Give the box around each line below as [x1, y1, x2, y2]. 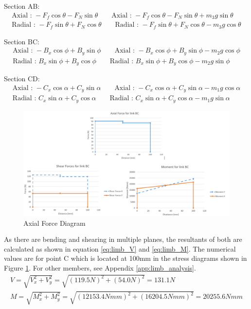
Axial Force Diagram [23, 218, 86, 228]
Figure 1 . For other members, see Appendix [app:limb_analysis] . [4, 262, 196, 273]
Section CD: [4, 73, 40, 84]
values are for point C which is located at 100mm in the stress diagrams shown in [4, 253, 247, 263]
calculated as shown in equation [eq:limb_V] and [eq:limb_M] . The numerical [4, 243, 236, 254]
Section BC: [4, 36, 39, 46]
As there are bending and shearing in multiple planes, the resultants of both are [4, 234, 242, 244]
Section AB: [4, 1, 40, 11]
